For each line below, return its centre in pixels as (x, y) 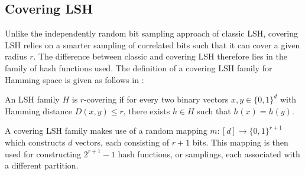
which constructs (35, 142)
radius (16, 56)
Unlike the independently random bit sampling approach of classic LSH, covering (152, 33)
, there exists (147, 110)
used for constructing (43, 153)
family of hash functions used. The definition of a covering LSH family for (139, 67)
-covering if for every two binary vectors (156, 99)
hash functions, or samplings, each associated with (209, 153)
